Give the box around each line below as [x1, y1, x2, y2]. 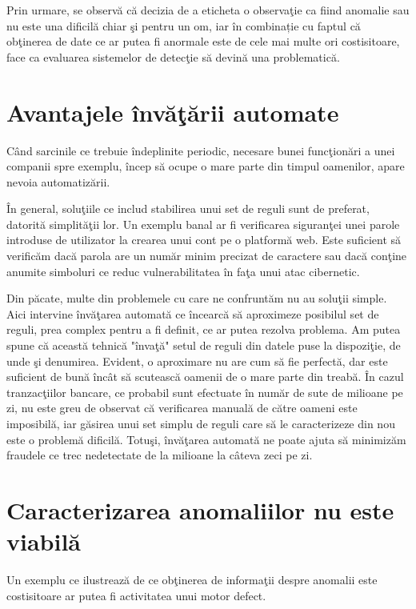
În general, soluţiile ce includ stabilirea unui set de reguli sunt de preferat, [6, 200, 370, 217]
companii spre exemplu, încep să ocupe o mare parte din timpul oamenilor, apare [6, 158, 405, 174]
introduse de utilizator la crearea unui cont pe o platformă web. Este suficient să [6, 231, 402, 248]
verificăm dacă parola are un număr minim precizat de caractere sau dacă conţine [6, 247, 407, 264]
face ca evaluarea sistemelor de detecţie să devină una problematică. [6, 48, 340, 65]
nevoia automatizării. [6, 173, 110, 190]
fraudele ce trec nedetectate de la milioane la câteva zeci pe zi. [6, 447, 313, 463]
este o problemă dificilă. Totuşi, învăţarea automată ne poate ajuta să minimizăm [6, 431, 406, 447]
